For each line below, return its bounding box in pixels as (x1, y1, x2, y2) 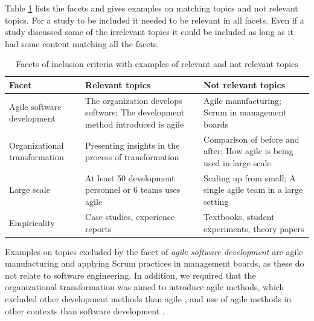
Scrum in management (203, 106, 287, 118)
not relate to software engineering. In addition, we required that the (5, 268, 256, 281)
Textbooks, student (203, 210, 275, 222)
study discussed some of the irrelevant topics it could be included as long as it (5, 25, 293, 38)
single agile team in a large (203, 183, 303, 196)
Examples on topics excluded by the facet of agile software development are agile (5, 245, 303, 258)
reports (85, 222, 112, 235)
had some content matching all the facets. (5, 37, 159, 50)
